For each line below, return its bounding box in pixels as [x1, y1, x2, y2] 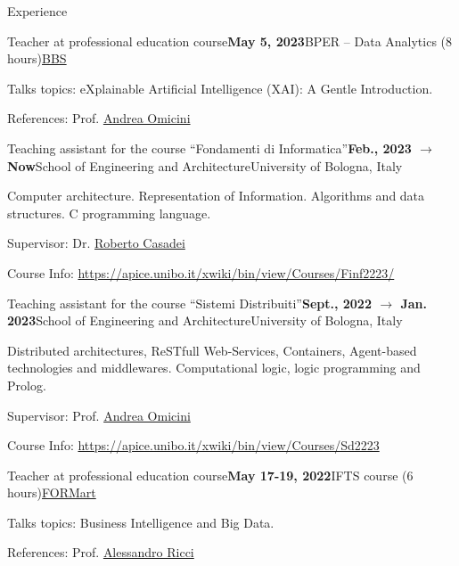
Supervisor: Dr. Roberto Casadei [7, 234, 185, 252]
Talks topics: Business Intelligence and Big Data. [7, 513, 275, 531]
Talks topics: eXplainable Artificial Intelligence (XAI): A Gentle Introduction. [7, 78, 433, 97]
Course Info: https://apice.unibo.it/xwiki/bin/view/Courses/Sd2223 [7, 436, 380, 455]
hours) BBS [7, 49, 67, 68]
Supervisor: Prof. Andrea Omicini [7, 406, 191, 424]
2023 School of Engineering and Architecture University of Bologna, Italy [7, 311, 403, 330]
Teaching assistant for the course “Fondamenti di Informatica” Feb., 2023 [7, 138, 412, 157]
